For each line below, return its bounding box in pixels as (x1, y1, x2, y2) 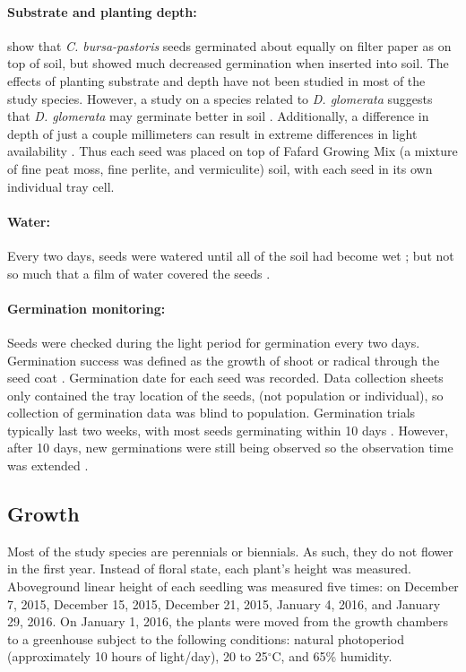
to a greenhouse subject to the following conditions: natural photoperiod (7, 629, 404, 648)
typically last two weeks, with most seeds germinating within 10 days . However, (7, 420, 449, 439)
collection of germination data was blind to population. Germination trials (7, 403, 416, 422)
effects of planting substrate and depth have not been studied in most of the (7, 71, 426, 90)
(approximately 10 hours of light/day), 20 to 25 (7, 647, 268, 666)
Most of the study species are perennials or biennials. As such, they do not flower (7, 541, 453, 560)
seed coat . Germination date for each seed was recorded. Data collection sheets (7, 368, 444, 387)
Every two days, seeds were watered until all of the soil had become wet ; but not (7, 246, 454, 264)
